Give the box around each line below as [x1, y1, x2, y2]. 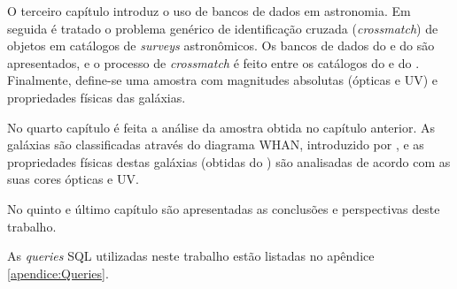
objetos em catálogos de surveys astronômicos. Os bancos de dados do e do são [7, 36, 435, 55]
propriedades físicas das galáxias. [7, 87, 186, 106]
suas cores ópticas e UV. [7, 170, 139, 188]
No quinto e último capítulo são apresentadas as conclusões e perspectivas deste [7, 199, 440, 217]
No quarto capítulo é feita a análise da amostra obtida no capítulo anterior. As [7, 118, 436, 136]
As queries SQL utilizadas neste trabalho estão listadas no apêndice [7, 247, 375, 265]
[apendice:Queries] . [7, 263, 109, 282]
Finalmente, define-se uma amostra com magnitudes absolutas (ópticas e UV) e [7, 71, 438, 89]
